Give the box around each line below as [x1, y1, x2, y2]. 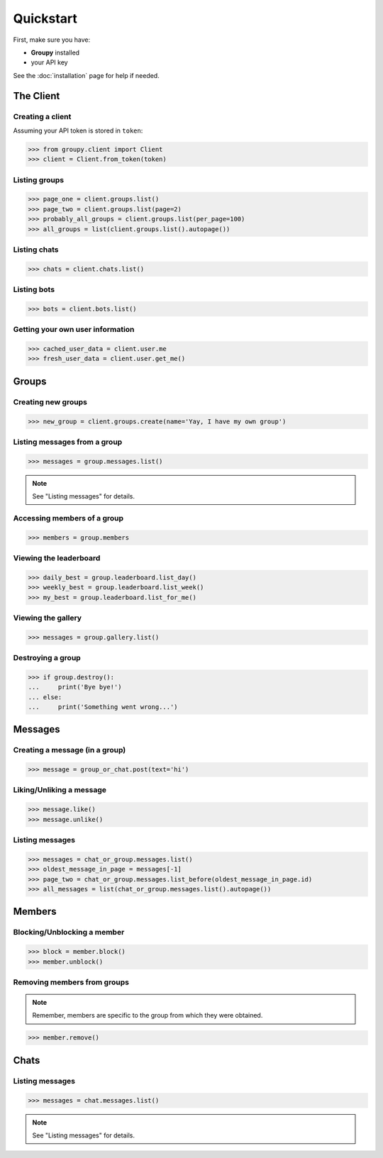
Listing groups [13, 174, 64, 184]
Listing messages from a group [13, 437, 123, 447]
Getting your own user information [13, 325, 135, 335]
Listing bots [13, 284, 55, 294]
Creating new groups [13, 397, 88, 407]
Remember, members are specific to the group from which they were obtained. [32, 1011, 263, 1020]
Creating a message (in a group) [13, 745, 126, 755]
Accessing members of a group [13, 513, 124, 523]
